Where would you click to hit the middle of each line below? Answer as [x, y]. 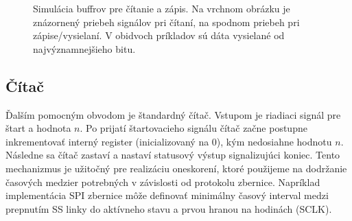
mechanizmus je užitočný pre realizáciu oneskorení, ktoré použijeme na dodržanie [176, 168]
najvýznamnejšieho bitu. [84, 48]
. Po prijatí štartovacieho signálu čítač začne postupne [193, 128]
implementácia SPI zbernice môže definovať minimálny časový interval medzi [167, 195]
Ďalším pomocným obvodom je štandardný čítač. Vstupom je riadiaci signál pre [173, 114]
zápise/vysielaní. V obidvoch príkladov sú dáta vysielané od [159, 35]
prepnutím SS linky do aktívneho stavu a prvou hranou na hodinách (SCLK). [169, 208]
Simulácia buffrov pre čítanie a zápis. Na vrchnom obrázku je [162, 8]
